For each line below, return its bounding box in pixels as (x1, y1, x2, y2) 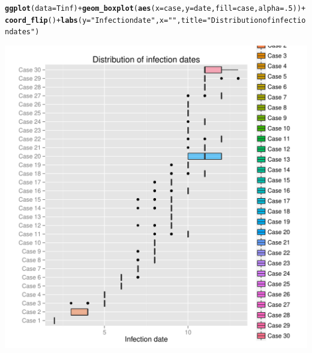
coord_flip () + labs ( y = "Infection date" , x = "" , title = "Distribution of (5, 16, 272, 25)
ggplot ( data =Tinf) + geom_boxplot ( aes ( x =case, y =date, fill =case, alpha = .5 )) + (5, 4, 306, 13)
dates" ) (9, 28, 40, 37)
